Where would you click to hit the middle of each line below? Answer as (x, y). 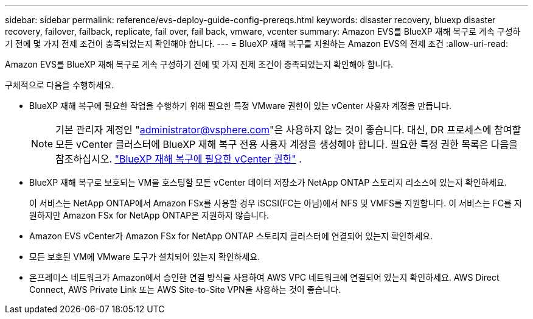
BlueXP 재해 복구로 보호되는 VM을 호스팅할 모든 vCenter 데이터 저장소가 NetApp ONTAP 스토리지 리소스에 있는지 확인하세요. (268, 182)
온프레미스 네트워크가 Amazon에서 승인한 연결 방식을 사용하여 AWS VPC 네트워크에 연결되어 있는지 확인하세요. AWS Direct (264, 277)
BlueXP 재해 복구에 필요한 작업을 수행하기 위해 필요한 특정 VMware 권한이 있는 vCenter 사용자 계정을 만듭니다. (240, 106)
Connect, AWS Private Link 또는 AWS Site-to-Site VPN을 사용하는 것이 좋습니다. (185, 289)
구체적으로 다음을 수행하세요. (60, 85)
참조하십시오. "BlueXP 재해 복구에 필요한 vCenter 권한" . (179, 159)
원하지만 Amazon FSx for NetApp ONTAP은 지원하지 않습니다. (149, 215)
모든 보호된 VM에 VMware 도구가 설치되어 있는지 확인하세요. (145, 257)
